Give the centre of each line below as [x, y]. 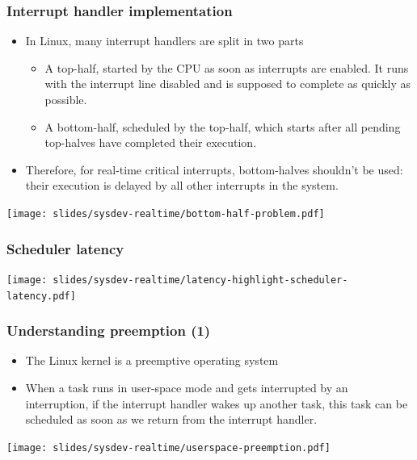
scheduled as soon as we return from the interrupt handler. [171, 419]
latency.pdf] [41, 296]
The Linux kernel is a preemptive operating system [152, 360]
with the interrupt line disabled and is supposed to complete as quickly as [228, 84]
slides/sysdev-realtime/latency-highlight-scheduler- [200, 280]
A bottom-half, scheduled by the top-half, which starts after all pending [223, 126]
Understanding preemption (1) [109, 330]
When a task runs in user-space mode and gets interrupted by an [187, 387]
